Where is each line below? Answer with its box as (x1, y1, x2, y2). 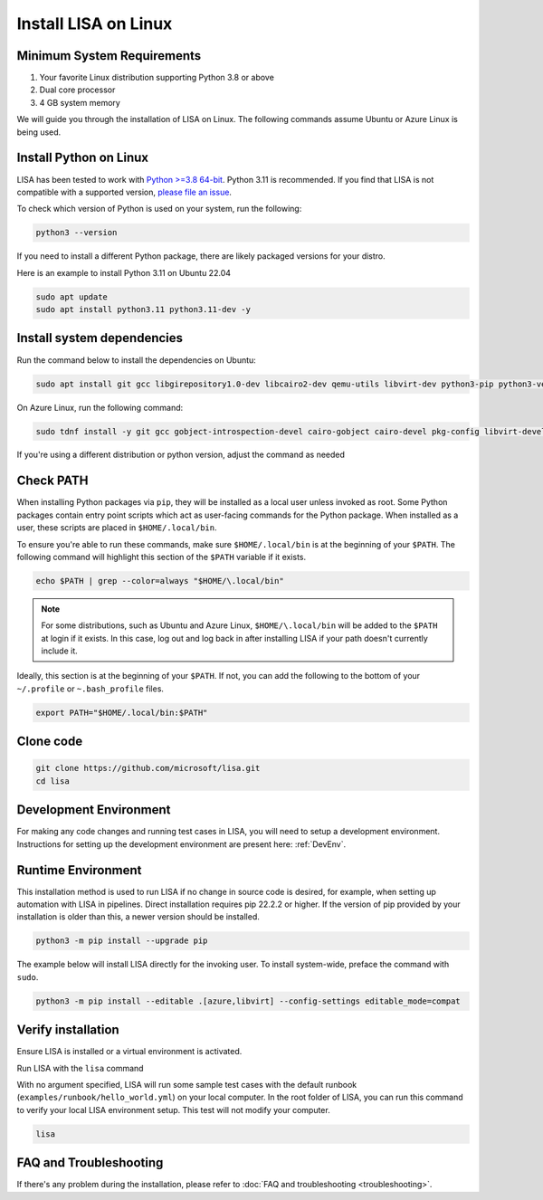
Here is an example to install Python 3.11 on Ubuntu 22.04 (16, 267, 231, 278)
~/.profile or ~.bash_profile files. (16, 683, 165, 694)
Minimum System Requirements (16, 48, 202, 63)
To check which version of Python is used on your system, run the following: (16, 204, 302, 214)
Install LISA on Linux (16, 14, 173, 33)
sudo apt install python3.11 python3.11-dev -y (35, 304, 251, 315)
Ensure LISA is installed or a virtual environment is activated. (16, 1046, 243, 1057)
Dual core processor (39, 84, 116, 95)
